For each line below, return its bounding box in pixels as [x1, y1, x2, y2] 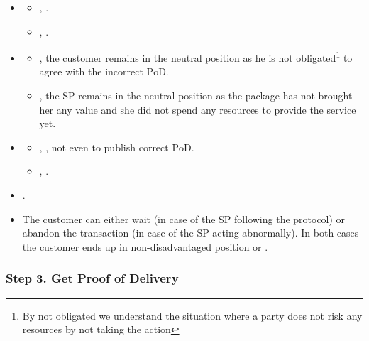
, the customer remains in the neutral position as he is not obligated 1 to [39, 48, 353, 65]
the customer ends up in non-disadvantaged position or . [22, 239, 268, 254]
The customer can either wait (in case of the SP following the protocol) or [22, 211, 346, 226]
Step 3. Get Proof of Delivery [6, 269, 179, 287]
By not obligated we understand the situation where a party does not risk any [22, 308, 363, 323]
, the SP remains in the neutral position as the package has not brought [39, 88, 353, 103]
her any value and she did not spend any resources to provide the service [39, 102, 356, 117]
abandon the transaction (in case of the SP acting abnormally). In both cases [22, 225, 359, 240]
